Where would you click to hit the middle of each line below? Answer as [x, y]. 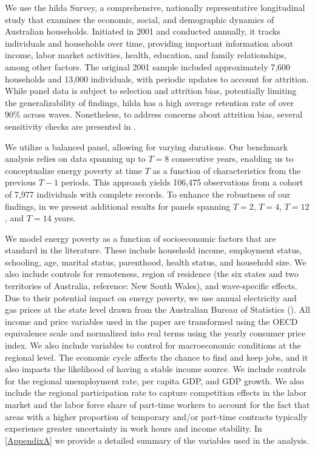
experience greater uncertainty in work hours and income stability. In [134, 428]
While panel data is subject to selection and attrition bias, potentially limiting [151, 91]
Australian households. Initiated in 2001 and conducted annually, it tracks [143, 31]
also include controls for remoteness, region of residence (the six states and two [152, 274]
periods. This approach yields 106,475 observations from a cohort [182, 182]
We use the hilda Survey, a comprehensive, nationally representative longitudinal [155, 7]
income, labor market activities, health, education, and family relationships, [146, 55]
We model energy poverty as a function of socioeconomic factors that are [141, 238]
